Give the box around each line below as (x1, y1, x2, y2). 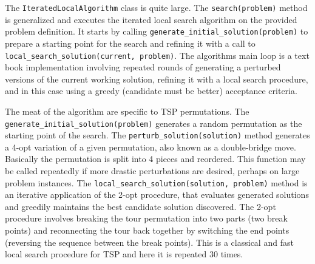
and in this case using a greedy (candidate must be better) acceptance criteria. (5, 84, 297, 97)
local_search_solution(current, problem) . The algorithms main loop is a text (5, 49, 310, 61)
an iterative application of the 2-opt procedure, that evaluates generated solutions (5, 188, 309, 201)
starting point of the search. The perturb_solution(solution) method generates (5, 129, 310, 141)
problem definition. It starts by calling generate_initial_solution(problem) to (5, 25, 308, 38)
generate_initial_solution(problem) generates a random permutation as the (5, 117, 302, 129)
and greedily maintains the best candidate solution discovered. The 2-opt (5, 200, 276, 212)
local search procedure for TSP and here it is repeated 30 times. (5, 248, 243, 260)
